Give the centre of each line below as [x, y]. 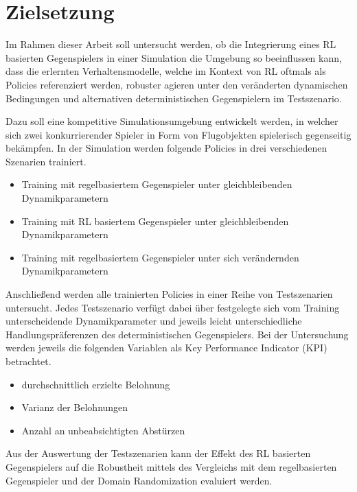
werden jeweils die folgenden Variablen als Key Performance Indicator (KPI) [166, 348]
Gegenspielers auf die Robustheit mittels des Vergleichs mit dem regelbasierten [171, 466]
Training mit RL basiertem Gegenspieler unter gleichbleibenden [155, 221]
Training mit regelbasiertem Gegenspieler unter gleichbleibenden [157, 184]
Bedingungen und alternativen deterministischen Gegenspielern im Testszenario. [174, 98]
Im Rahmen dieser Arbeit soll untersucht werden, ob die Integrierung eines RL [171, 44]
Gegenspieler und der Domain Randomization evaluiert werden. [139, 480]
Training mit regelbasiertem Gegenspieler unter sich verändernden [160, 257]
